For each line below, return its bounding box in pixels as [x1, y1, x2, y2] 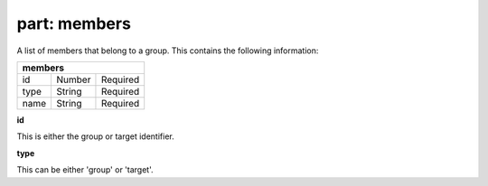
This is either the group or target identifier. [16, 131, 175, 142]
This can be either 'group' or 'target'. [16, 164, 154, 175]
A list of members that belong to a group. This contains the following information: [16, 45, 319, 56]
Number [55, 73, 91, 86]
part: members [16, 14, 131, 33]
